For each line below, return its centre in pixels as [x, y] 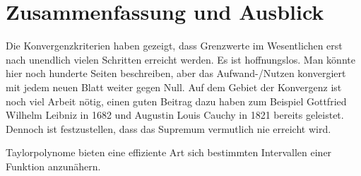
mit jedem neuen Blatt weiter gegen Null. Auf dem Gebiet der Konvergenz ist [174, 87]
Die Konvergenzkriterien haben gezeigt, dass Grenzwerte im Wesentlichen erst [174, 46]
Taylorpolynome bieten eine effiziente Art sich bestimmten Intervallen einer [169, 152]
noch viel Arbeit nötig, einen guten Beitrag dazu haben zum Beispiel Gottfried [176, 101]
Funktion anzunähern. [53, 166]
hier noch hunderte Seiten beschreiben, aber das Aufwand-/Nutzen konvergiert [176, 73]
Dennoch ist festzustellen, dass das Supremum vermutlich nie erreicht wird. [168, 128]
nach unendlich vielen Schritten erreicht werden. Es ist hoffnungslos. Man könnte [180, 59]
